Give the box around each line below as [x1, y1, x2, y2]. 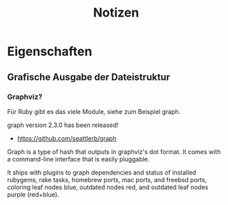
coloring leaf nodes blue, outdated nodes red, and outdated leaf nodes [7, 183, 209, 191]
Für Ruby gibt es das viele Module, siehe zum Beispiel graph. [7, 107, 181, 115]
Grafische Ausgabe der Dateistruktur [7, 71, 171, 83]
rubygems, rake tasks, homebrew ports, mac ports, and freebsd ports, [7, 175, 207, 184]
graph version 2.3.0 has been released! [7, 121, 119, 129]
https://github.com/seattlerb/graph [17, 134, 117, 142]
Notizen [93, 5, 140, 21]
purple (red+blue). [7, 190, 59, 198]
